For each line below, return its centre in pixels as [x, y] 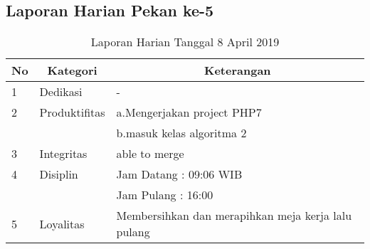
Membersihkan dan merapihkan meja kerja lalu [234, 216]
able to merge [150, 154]
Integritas [63, 154]
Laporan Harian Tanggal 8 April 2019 [185, 42]
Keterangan [238, 70]
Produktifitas [72, 112]
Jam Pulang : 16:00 [165, 195]
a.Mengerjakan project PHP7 [189, 112]
